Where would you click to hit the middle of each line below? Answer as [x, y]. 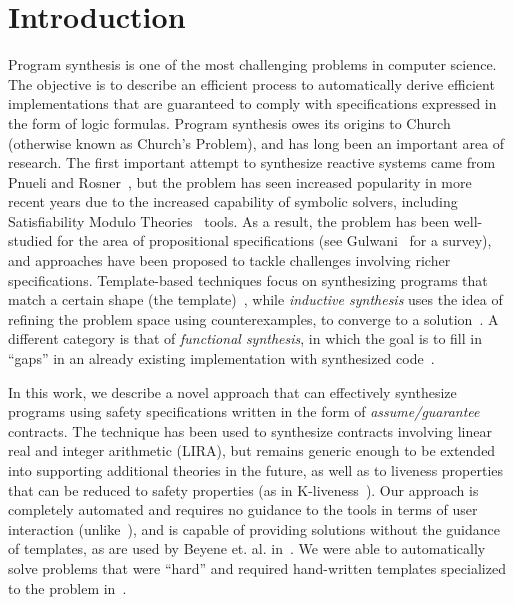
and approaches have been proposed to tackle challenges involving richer [229, 260]
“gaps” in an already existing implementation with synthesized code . [221, 358]
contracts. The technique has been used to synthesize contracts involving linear [250, 430]
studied [30, 240]
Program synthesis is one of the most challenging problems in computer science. [252, 64]
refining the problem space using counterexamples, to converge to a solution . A [253, 318]
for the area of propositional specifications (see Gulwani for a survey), [274, 240]
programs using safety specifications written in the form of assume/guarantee [244, 411]
